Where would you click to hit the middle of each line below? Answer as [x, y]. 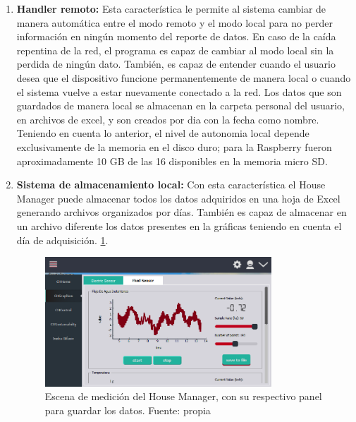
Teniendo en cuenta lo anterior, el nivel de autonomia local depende [163, 133]
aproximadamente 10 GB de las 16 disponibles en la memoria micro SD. [172, 161]
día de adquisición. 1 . [62, 240]
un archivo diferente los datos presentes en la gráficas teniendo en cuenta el [179, 225]
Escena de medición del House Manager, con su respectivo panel [183, 396]
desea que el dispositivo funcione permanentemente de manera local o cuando [184, 77]
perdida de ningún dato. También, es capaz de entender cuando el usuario [176, 64]
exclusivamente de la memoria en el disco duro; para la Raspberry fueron [174, 146]
